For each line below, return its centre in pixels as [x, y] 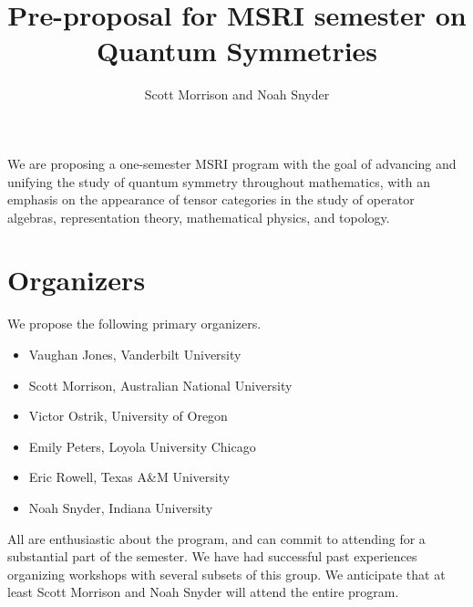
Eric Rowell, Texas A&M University [129, 477]
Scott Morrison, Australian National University [160, 385]
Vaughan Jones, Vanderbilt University [135, 354]
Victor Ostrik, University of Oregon [128, 416]
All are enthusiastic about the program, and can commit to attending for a [216, 538]
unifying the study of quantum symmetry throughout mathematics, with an [219, 181]
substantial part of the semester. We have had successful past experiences [212, 556]
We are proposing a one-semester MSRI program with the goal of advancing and [232, 163]
